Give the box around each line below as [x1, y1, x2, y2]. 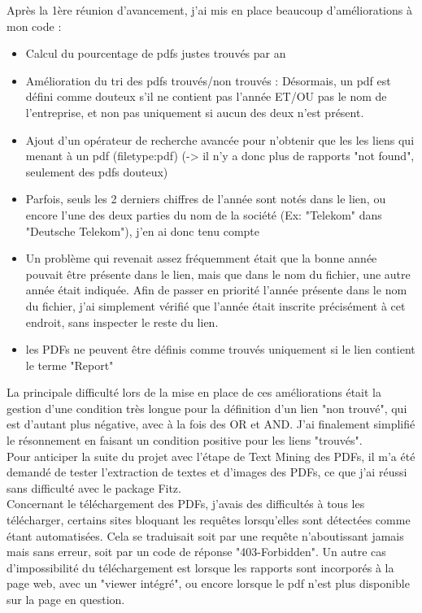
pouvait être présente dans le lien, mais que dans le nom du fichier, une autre [25, 265, 411, 282]
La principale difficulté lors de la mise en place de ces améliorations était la [7, 384, 382, 401]
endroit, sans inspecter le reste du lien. [25, 313, 219, 330]
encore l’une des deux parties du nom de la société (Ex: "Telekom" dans [25, 206, 382, 223]
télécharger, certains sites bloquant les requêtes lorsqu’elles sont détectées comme [7, 511, 411, 528]
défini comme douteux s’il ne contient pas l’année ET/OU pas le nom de [25, 88, 387, 105]
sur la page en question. [7, 591, 125, 607]
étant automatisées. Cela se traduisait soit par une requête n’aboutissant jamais [7, 527, 404, 544]
